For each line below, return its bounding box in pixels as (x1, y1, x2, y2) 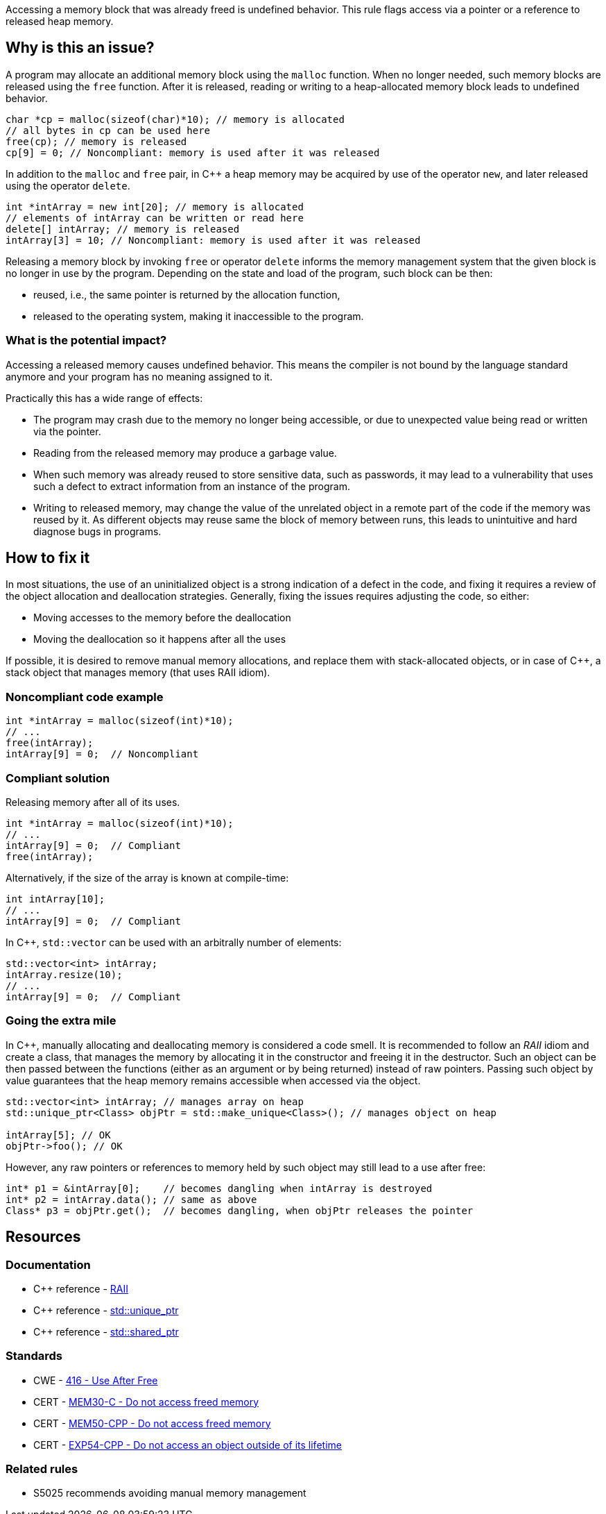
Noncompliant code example (6, 689, 164, 704)
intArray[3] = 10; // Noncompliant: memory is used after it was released (6, 234, 421, 246)
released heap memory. (6, 15, 114, 27)
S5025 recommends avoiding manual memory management (33, 1487, 306, 1499)
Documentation (6, 1257, 91, 1272)
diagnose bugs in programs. (33, 525, 162, 537)
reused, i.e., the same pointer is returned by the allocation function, (33, 288, 340, 301)
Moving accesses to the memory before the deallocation (33, 612, 291, 624)
